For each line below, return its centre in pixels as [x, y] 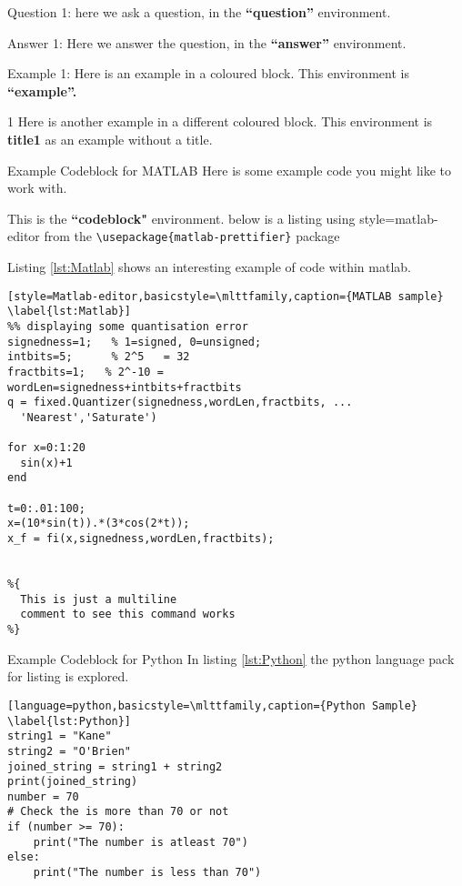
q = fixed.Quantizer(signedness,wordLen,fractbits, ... [180, 403]
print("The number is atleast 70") [141, 842]
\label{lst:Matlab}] [70, 312]
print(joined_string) [73, 782]
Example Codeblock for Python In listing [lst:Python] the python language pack [231, 658]
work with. [37, 188]
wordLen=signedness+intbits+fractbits [125, 387]
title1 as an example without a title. [110, 139]
